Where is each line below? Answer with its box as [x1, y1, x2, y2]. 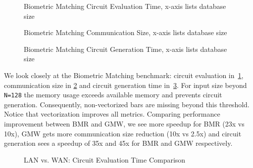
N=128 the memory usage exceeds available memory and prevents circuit [4, 89, 222, 100]
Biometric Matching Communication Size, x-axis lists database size [24, 27, 227, 38]
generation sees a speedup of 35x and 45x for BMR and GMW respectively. [4, 138, 233, 148]
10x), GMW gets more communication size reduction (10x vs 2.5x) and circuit [4, 128, 242, 138]
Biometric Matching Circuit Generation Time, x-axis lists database [24, 43, 227, 54]
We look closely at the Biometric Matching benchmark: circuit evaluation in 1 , [4, 70, 244, 80]
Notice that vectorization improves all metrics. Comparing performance [4, 109, 220, 119]
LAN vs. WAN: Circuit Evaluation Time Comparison [24, 154, 186, 165]
